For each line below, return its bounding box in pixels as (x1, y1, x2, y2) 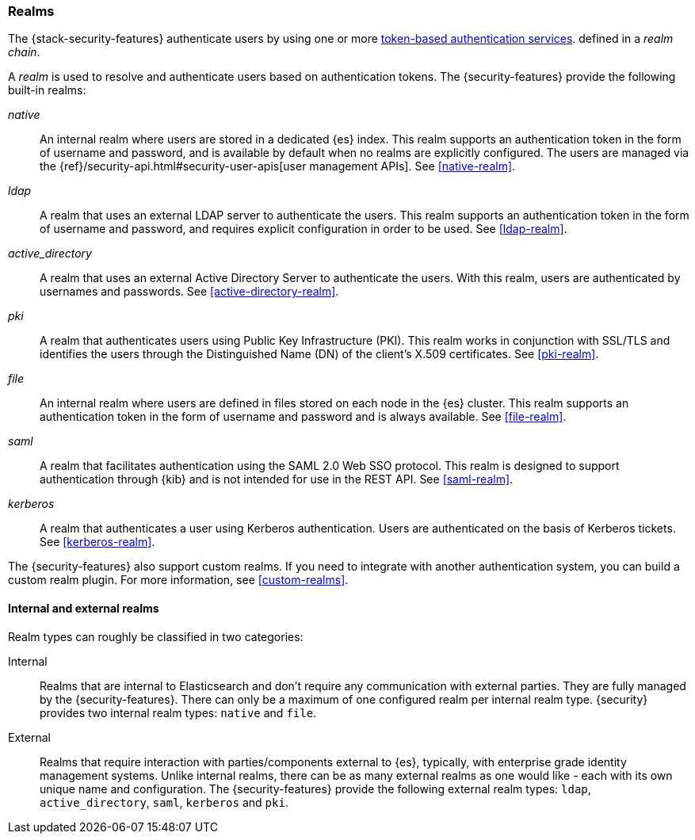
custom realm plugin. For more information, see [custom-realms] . (8, 573, 349, 587)
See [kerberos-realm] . (40, 535, 155, 549)
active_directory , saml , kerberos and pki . (40, 795, 288, 809)
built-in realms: (8, 83, 86, 97)
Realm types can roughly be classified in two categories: (8, 629, 304, 643)
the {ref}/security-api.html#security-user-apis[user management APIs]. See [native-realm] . (40, 159, 516, 174)
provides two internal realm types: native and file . (40, 705, 317, 720)
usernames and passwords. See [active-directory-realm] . (40, 284, 339, 299)
